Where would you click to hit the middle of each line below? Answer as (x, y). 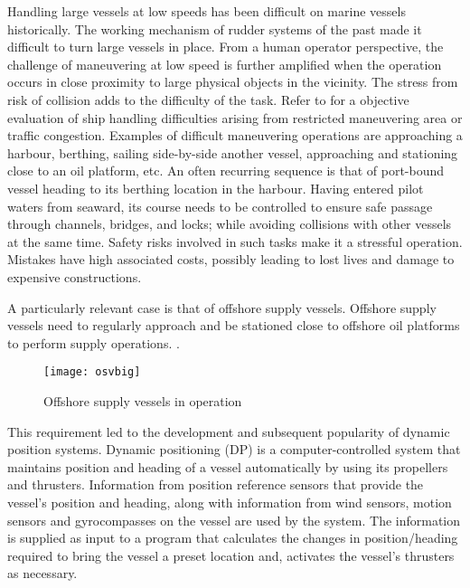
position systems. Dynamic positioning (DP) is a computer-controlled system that (234, 449)
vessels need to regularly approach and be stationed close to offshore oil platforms (234, 325)
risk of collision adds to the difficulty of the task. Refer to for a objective (208, 99)
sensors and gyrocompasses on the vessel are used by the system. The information (234, 520)
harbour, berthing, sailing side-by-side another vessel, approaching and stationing (233, 152)
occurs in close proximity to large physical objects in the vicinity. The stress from (233, 82)
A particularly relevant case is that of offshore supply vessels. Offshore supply (222, 307)
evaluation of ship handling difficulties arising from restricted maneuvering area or (235, 117)
